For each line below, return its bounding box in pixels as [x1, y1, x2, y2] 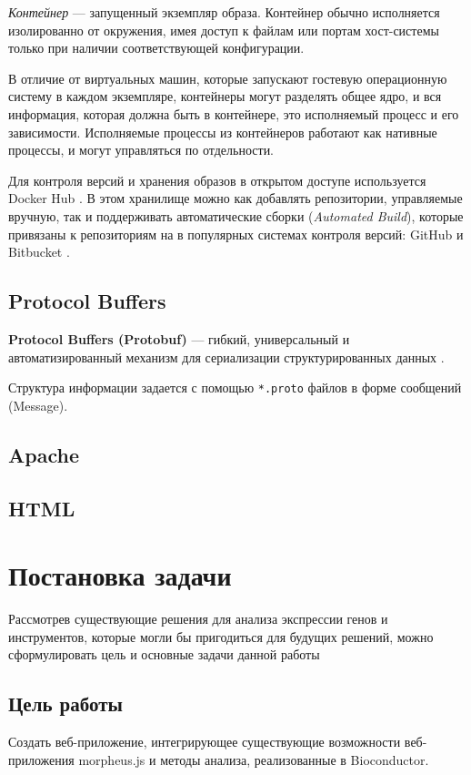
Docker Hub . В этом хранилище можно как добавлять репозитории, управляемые [8, 189, 463, 208]
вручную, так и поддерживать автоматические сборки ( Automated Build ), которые [8, 206, 464, 225]
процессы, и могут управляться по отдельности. [8, 140, 275, 159]
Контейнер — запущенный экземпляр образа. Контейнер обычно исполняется [8, 3, 440, 21]
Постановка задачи [8, 556, 232, 594]
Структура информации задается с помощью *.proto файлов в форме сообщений [8, 378, 462, 397]
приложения [8, 750, 75, 769]
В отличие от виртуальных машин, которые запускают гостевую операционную [8, 68, 447, 87]
